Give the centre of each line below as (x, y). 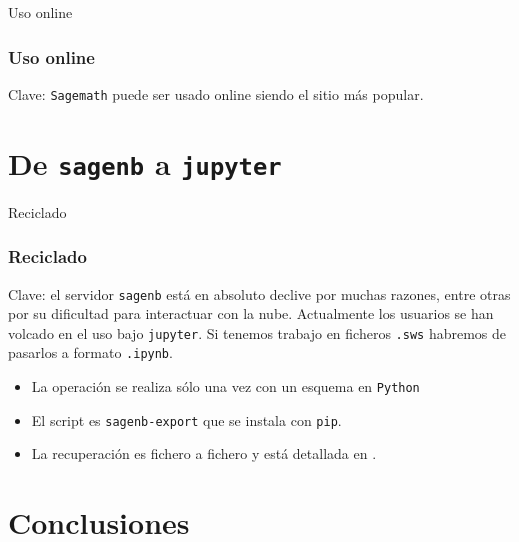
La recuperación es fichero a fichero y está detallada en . (204, 453)
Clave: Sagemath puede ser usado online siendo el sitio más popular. (216, 93)
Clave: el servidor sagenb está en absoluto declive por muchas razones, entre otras (259, 293)
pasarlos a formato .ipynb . (90, 352)
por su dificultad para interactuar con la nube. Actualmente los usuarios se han (251, 313)
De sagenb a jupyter (145, 162)
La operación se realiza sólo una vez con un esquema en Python (225, 386)
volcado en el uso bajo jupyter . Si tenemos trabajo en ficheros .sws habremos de (257, 332)
